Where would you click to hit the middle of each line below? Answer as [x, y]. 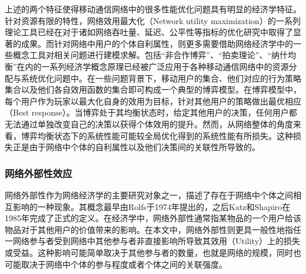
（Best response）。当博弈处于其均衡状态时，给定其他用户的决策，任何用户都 [151, 112]
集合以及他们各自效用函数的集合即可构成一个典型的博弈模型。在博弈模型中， [153, 89]
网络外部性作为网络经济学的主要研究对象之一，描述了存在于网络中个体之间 [149, 194]
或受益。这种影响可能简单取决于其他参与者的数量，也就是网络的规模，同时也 [153, 252]
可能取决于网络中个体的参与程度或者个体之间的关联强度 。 [116, 264]
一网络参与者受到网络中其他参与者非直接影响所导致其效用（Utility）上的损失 [153, 241]
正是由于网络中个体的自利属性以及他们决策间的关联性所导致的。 [136, 147]
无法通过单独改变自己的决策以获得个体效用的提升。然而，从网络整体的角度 [149, 124]
